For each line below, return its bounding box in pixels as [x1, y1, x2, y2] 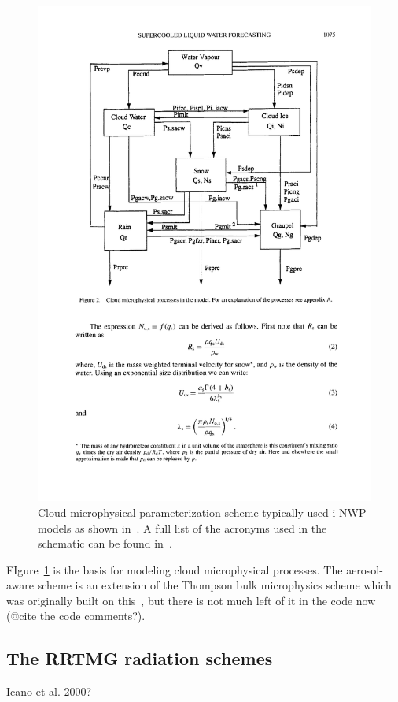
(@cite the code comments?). [6, 607, 146, 624]
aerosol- [346, 561, 383, 578]
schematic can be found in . [38, 535, 172, 552]
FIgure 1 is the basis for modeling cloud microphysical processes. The [6, 561, 343, 578]
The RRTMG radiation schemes [6, 646, 273, 670]
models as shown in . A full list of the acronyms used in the [38, 519, 327, 536]
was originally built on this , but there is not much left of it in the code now [6, 592, 376, 608]
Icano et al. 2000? [6, 683, 92, 700]
